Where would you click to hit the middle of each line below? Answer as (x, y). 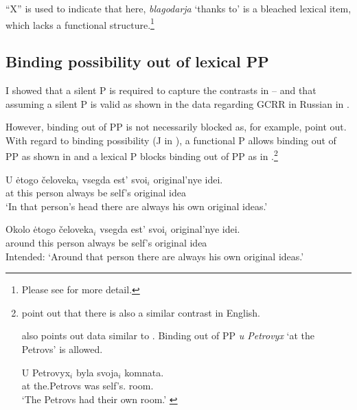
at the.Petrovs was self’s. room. (88, 386)
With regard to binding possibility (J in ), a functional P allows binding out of (171, 140)
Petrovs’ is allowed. (62, 349)
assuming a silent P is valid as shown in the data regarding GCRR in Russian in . (177, 103)
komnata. (144, 372)
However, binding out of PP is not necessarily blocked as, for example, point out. (176, 127)
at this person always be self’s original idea (96, 193)
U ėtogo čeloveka (41, 179)
